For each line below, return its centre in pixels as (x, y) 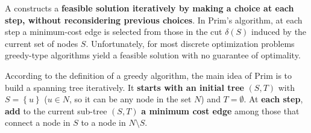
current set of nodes (42, 43)
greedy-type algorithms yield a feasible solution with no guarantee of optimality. (153, 55)
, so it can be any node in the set (130, 99)
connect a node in (38, 122)
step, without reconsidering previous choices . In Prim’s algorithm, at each (154, 20)
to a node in (103, 122)
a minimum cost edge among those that (220, 110)
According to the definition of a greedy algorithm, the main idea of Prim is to (149, 75)
